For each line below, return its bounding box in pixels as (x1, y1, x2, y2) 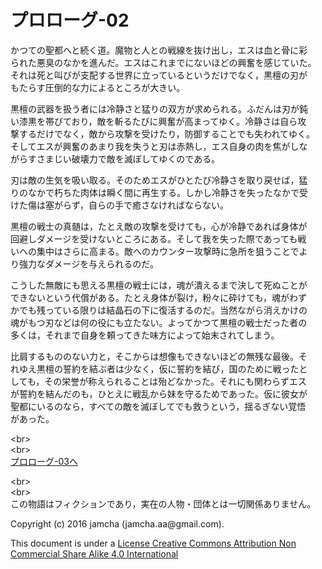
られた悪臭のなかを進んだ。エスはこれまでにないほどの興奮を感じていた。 (10, 56, 317, 68)
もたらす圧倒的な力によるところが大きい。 (10, 81, 186, 93)
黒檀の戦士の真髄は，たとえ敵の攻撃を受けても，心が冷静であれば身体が (10, 220, 308, 232)
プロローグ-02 (10, 9, 130, 32)
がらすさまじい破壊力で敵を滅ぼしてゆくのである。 (10, 152, 221, 165)
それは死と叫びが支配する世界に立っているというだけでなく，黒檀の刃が (10, 69, 308, 81)
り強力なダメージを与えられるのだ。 (10, 257, 159, 270)
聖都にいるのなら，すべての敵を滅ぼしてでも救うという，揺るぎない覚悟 (10, 400, 307, 412)
